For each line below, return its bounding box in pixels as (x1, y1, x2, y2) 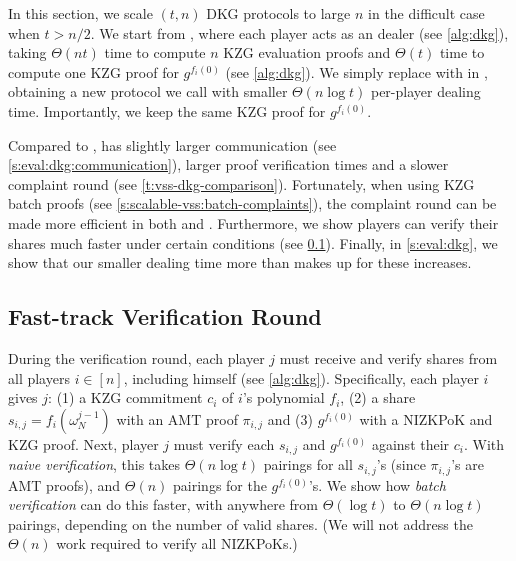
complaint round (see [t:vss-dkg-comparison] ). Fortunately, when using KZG (8, 173, 475, 194)
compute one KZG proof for (8, 61, 179, 82)
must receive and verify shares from (279, 347, 498, 368)
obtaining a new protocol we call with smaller (8, 81, 288, 102)
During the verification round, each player (8, 347, 265, 368)
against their (371, 433, 450, 454)
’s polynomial (242, 387, 325, 408)
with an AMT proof (116, 408, 238, 429)
